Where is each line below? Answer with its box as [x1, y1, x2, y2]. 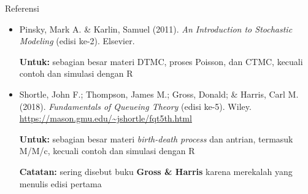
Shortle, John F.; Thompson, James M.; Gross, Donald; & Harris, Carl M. [19, 87, 299, 100]
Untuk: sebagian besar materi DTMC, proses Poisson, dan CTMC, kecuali [19, 55, 303, 68]
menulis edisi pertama [19, 177, 102, 190]
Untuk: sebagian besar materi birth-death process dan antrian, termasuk [19, 132, 293, 145]
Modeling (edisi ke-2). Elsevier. [19, 34, 135, 47]
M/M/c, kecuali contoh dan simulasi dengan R [19, 144, 195, 157]
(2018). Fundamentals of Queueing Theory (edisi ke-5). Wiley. [19, 99, 252, 112]
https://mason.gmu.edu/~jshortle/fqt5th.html [19, 112, 192, 125]
